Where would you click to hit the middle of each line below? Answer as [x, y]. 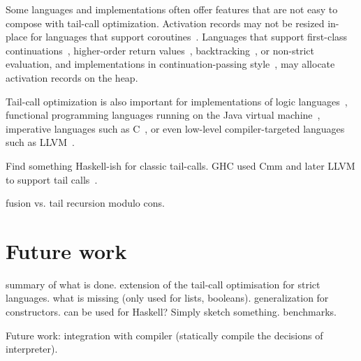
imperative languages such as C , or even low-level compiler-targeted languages [175, 128]
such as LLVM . [40, 142]
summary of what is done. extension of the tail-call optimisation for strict [163, 284]
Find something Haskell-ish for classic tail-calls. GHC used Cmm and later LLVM [180, 165]
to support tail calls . [52, 179]
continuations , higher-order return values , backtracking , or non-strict [160, 50]
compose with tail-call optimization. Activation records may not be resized [165, 23]
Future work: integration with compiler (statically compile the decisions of [164, 335]
